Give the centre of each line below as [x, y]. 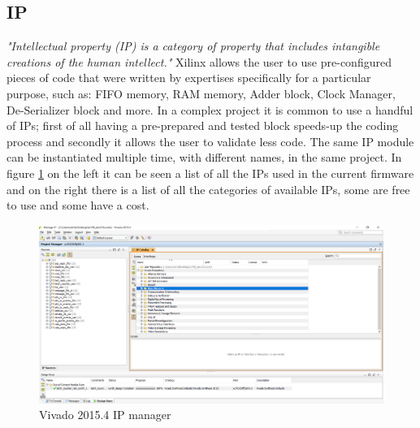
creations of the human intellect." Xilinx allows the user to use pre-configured [199, 61]
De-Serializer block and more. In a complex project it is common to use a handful [210, 109]
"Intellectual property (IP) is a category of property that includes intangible [193, 46]
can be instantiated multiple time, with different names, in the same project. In [204, 157]
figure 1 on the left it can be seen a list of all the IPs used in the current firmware [210, 173]
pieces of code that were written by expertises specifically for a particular [189, 78]
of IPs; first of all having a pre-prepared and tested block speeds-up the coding [203, 125]
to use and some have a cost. [78, 205]
